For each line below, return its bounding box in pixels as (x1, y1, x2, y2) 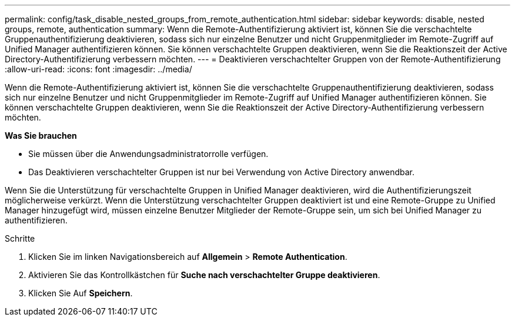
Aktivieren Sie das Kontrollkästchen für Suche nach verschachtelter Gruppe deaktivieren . (28, 270, 380, 280)
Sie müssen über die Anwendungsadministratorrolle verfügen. (28, 149, 269, 159)
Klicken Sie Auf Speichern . (28, 288, 133, 298)
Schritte (5, 233, 35, 243)
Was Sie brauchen (5, 131, 77, 141)
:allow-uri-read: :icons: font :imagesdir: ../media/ (5, 64, 192, 74)
